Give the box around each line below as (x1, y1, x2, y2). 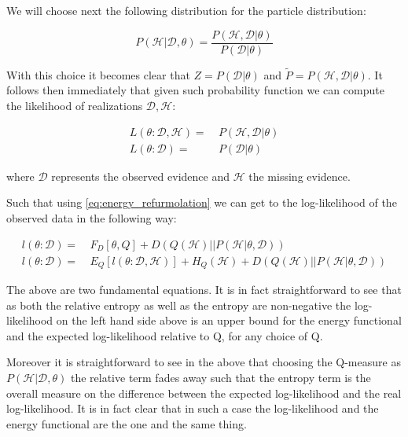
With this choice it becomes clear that (6, 66, 190, 83)
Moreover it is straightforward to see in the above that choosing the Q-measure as (6, 354, 401, 370)
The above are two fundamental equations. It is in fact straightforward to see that (6, 281, 402, 298)
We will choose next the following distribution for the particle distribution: (6, 2, 366, 18)
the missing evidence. (248, 167, 351, 184)
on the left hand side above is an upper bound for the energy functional (56, 312, 402, 329)
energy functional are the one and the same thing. (6, 415, 247, 431)
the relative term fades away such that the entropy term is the (70, 369, 371, 385)
